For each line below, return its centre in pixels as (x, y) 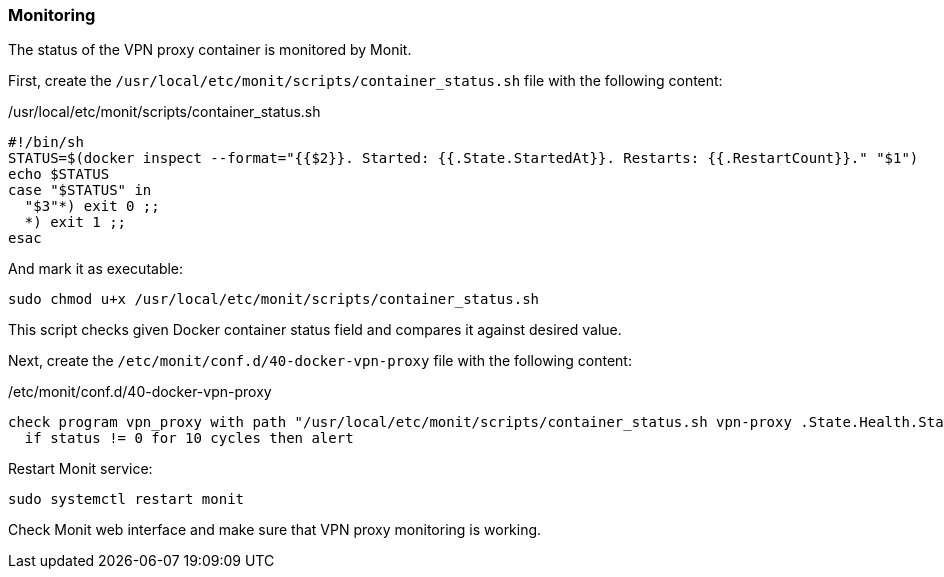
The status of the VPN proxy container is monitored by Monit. (210, 50)
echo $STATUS (59, 174)
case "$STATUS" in (80, 190)
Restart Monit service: (80, 469)
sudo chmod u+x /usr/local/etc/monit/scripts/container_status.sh (274, 299)
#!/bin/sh (46, 142)
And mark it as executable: (96, 269)
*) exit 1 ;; (75, 222)
